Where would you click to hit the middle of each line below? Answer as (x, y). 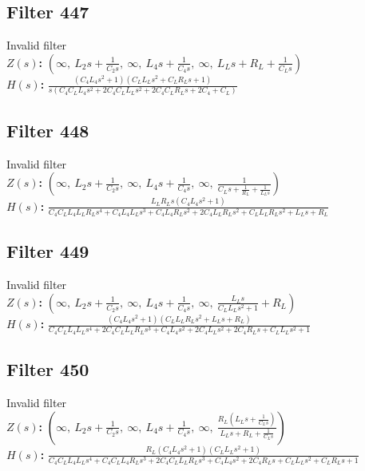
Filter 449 (48, 251)
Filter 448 (48, 130)
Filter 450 (48, 369)
